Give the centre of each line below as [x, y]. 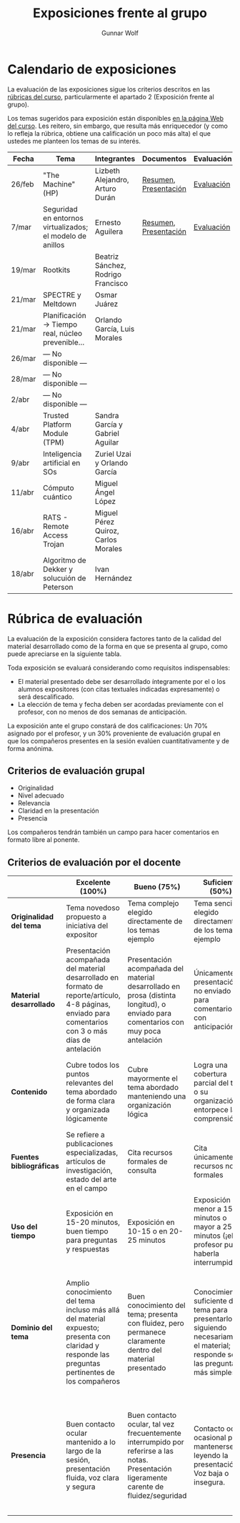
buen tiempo [87, 1231]
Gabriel [107, 433]
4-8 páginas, [88, 1004]
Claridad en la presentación [58, 811]
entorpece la [215, 1110]
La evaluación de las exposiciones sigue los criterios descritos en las [109, 89]
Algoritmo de [65, 560]
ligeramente [147, 1478]
